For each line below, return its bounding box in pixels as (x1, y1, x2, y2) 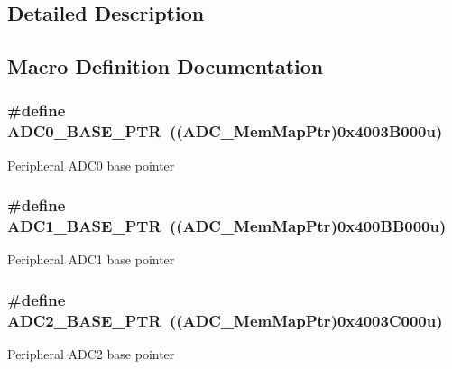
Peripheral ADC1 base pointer (7, 250, 175, 269)
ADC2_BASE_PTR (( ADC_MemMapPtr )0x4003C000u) (7, 309, 443, 331)
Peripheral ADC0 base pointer (7, 155, 175, 174)
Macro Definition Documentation (7, 52, 324, 80)
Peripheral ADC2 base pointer (7, 345, 175, 364)
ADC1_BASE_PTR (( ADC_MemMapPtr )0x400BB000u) (7, 215, 447, 237)
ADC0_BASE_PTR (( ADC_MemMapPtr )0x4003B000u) (7, 120, 443, 143)
